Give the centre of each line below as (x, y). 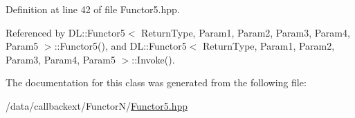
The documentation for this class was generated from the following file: (156, 82)
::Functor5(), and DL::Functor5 (120, 46)
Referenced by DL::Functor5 (65, 32)
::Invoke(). (153, 59)
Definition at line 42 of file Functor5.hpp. (93, 9)
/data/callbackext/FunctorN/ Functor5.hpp (97, 105)
